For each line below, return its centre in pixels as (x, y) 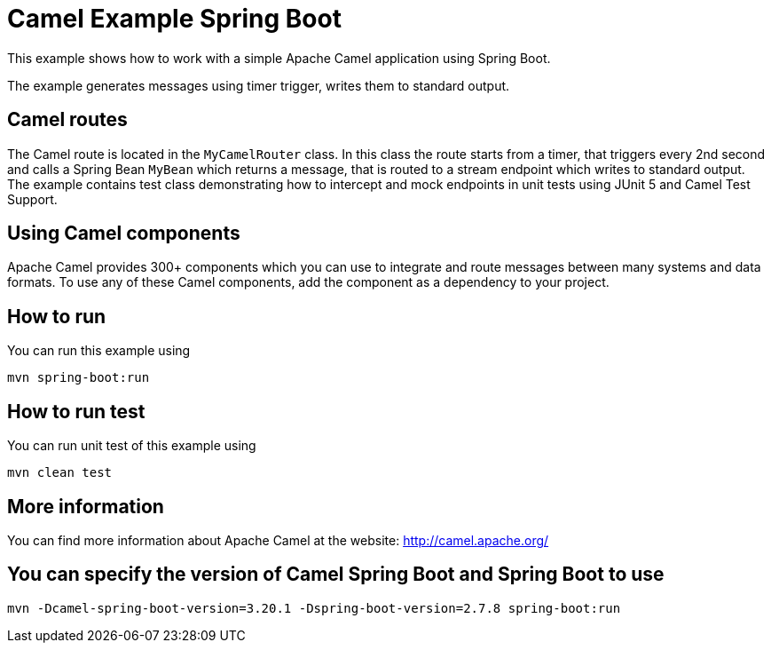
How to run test (76, 411)
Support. (32, 199)
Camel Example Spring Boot (174, 19)
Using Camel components (124, 234)
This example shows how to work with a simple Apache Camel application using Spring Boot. (279, 58)
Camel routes (67, 120)
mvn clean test (60, 473)
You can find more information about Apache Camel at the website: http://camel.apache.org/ (278, 540)
